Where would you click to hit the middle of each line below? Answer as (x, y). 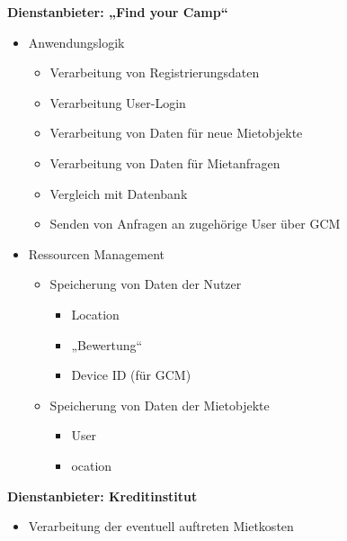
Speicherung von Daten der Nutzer (146, 284)
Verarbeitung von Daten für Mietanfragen (165, 162)
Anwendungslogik (76, 42)
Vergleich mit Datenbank (119, 193)
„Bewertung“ (107, 344)
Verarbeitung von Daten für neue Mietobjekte (176, 133)
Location (95, 314)
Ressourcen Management (97, 253)
